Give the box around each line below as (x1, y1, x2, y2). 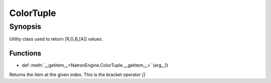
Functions (9, 49, 42, 57)
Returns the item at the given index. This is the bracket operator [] (9, 71, 146, 77)
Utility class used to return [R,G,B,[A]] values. (9, 36, 103, 42)
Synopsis (9, 22, 42, 31)
